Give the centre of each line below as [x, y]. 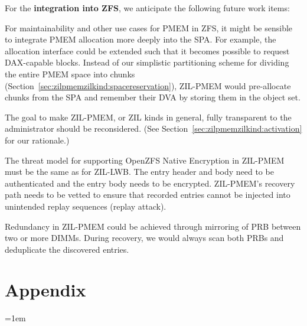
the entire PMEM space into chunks [70, 74]
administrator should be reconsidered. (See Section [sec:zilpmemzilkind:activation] [153, 128]
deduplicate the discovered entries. [67, 249]
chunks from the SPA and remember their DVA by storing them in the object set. [153, 97]
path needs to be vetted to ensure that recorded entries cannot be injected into [148, 195]
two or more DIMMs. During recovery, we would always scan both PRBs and [144, 238]
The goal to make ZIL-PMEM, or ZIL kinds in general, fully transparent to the [148, 117]
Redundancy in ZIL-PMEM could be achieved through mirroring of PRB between [153, 226]
